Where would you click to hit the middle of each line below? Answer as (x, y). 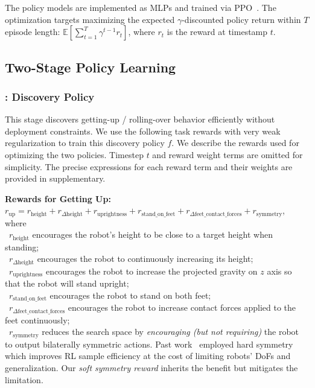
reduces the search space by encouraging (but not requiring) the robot (170, 332)
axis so (279, 271)
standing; (22, 246)
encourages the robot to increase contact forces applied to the (182, 307)
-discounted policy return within (241, 19)
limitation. (24, 379)
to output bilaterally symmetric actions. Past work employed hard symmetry (149, 344)
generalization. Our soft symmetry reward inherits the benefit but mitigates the (151, 368)
